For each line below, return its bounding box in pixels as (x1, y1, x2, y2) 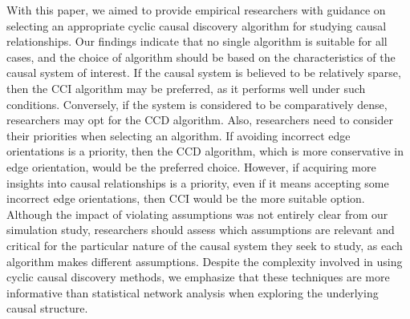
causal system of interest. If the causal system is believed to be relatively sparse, (6, 64, 401, 81)
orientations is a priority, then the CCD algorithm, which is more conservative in (6, 143, 404, 159)
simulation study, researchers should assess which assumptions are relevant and (6, 221, 395, 238)
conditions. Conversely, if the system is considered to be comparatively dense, (6, 95, 388, 112)
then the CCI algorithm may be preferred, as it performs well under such (6, 79, 366, 96)
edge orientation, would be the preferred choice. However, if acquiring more (6, 158, 376, 175)
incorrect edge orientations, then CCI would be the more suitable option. (6, 190, 365, 207)
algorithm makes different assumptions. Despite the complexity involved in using (6, 252, 403, 269)
